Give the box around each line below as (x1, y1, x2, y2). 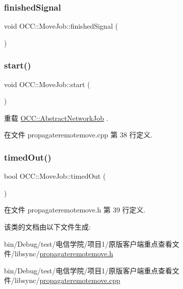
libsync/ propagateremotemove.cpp (14, 275, 120, 285)
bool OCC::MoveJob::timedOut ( (4, 171, 106, 181)
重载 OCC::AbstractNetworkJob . (4, 112, 108, 123)
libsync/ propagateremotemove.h (14, 248, 113, 259)
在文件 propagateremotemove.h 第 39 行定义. (4, 204, 146, 215)
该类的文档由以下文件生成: (4, 222, 91, 232)
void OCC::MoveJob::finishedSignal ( (4, 21, 118, 31)
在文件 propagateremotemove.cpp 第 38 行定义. (4, 129, 153, 140)
